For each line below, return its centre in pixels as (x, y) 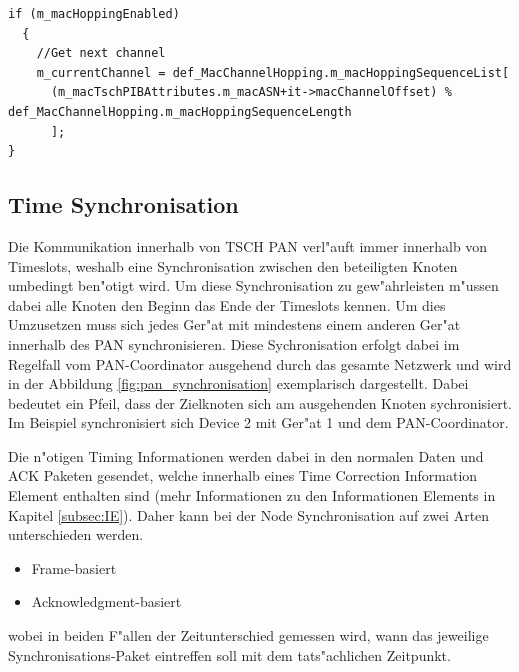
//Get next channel (101, 53)
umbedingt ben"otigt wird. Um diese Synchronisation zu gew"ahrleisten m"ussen (253, 285)
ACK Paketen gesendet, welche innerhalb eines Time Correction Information (243, 475)
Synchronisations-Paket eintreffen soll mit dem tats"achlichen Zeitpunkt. (229, 654)
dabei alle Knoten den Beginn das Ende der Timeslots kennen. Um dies (227, 304)
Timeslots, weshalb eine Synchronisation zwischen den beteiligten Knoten (233, 265)
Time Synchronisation (123, 204)
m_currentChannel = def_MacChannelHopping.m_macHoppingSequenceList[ (273, 72)
